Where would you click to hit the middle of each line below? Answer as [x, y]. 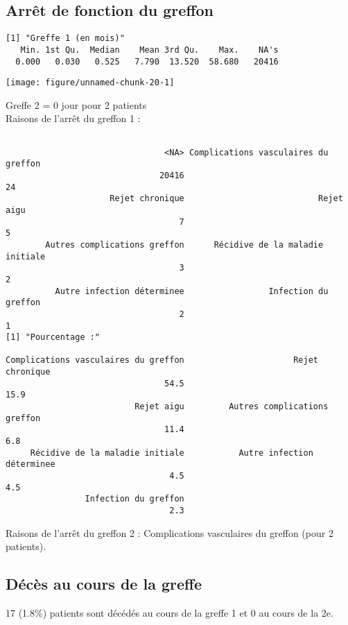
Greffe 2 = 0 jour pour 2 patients [76, 104]
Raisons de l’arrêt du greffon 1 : [73, 118]
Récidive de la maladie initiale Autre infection [172, 453]
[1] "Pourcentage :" [53, 337]
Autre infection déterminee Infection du [192, 291]
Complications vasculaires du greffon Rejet [162, 360]
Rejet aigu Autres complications [232, 407]
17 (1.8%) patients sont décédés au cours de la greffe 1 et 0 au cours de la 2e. [169, 613]
